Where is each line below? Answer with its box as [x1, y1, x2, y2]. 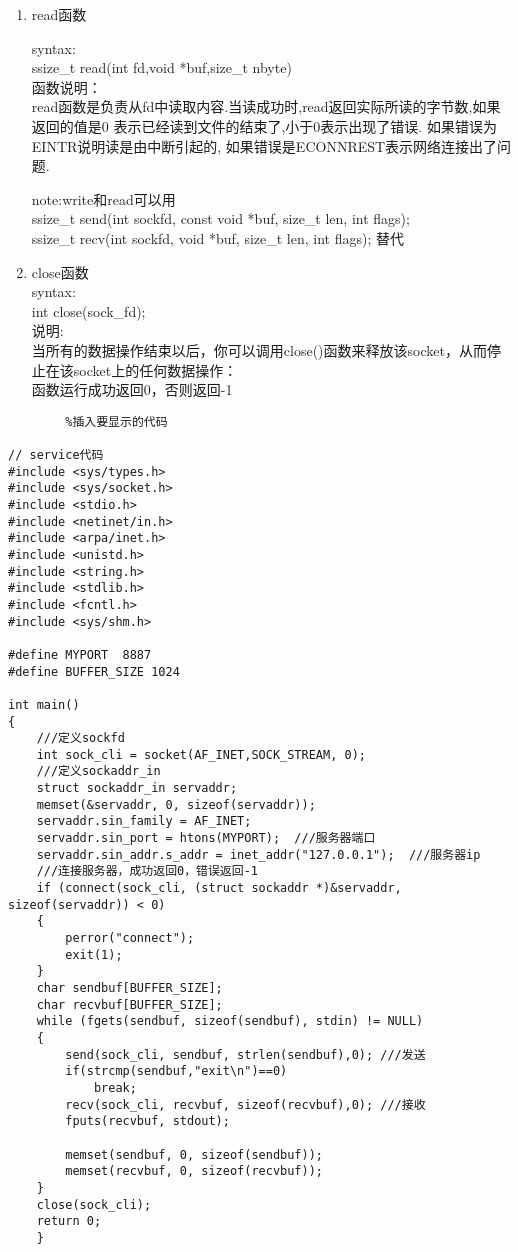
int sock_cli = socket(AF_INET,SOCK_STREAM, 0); [36, 747, 366, 762]
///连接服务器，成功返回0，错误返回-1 [36, 864, 258, 879]
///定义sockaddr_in [36, 764, 161, 779]
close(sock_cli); [36, 1197, 152, 1212]
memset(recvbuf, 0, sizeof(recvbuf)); [65, 1164, 323, 1179]
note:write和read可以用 [31, 188, 176, 209]
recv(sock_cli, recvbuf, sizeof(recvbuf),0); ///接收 [65, 1097, 426, 1112]
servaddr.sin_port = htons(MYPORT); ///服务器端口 [36, 831, 376, 846]
